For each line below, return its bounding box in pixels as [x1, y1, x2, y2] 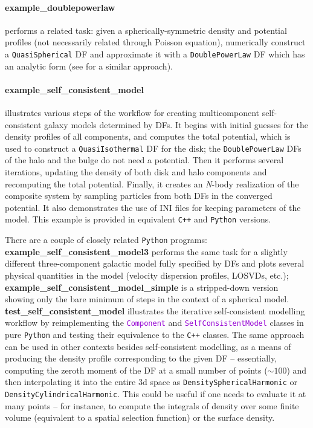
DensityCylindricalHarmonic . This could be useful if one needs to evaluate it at [5, 387, 306, 400]
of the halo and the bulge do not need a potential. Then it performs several [5, 154, 284, 166]
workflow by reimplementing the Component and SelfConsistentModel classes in [5, 316, 304, 329]
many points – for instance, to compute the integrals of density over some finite [5, 399, 299, 412]
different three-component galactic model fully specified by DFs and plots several [5, 257, 305, 270]
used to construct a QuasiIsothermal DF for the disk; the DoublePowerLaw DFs [5, 141, 302, 154]
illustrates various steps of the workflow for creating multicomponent [5, 106, 259, 119]
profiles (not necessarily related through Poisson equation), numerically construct [5, 36, 306, 48]
